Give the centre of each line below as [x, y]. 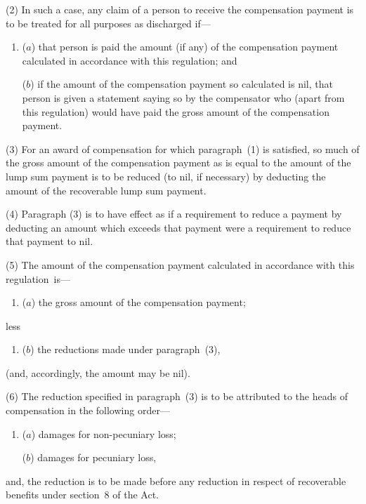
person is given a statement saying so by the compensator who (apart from [183, 97]
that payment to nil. [50, 241]
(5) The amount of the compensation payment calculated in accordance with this [180, 264]
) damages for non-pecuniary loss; [104, 433]
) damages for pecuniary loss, [93, 457]
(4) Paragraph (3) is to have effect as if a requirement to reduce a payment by [174, 214]
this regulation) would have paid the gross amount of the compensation [176, 111]
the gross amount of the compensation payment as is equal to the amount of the [178, 163]
